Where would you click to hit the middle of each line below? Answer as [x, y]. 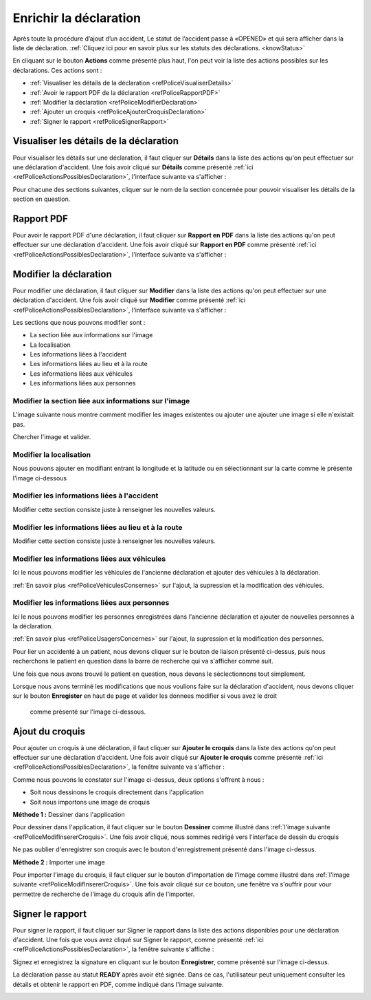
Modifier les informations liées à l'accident [86, 496]
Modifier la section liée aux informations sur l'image [101, 401]
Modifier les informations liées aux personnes [91, 603]
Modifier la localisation [52, 454]
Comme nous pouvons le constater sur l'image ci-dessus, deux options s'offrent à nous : [138, 779]
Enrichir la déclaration [77, 18]
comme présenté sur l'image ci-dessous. [88, 712]
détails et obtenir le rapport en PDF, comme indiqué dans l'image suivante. [118, 984]
